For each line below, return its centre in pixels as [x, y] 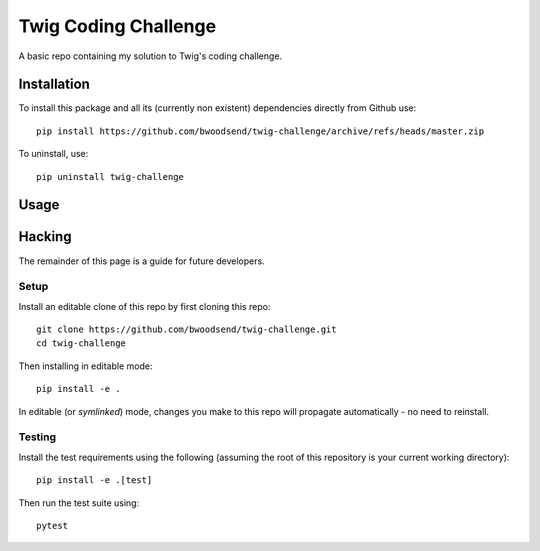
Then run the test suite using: [79, 502]
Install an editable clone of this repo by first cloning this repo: [144, 306]
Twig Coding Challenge [117, 26]
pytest [52, 525]
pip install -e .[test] [94, 480]
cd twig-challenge [81, 343]
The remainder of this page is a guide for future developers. [141, 261]
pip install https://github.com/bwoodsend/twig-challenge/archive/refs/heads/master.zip [260, 131]
